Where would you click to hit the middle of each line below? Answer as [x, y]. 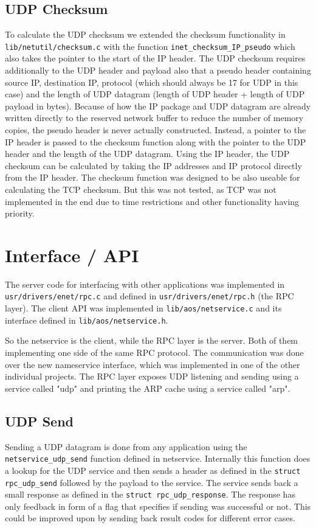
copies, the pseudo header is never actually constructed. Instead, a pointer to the [156, 130]
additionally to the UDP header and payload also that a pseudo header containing [158, 70]
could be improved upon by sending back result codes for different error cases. [150, 518]
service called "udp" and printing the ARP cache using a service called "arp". [148, 388]
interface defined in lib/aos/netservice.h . [87, 320]
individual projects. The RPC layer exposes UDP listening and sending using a [152, 376]
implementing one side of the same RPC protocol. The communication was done [154, 353]
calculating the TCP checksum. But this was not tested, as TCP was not [141, 189]
